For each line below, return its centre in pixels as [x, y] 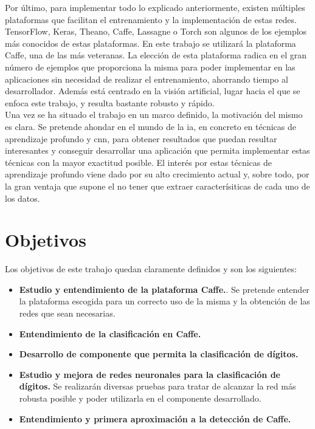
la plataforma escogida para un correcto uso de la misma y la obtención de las [164, 301]
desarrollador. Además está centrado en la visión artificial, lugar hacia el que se [153, 91]
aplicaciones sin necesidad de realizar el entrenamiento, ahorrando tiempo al [147, 79]
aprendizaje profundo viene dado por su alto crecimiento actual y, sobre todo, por [157, 174]
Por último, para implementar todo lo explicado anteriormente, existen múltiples [155, 7]
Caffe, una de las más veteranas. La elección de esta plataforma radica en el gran [156, 55]
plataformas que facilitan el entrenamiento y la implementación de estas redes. [151, 19]
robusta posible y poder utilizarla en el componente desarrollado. [140, 398]
